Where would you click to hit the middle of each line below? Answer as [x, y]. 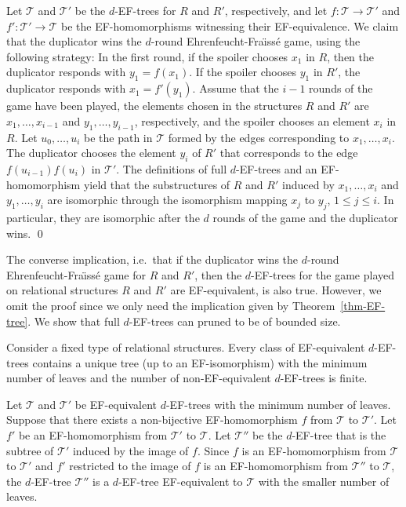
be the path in [118, 137]
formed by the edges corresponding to [259, 137]
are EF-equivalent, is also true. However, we [276, 290]
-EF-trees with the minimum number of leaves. [278, 404]
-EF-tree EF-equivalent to [181, 481]
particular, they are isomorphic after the [103, 217]
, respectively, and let [276, 10]
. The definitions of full [172, 168]
